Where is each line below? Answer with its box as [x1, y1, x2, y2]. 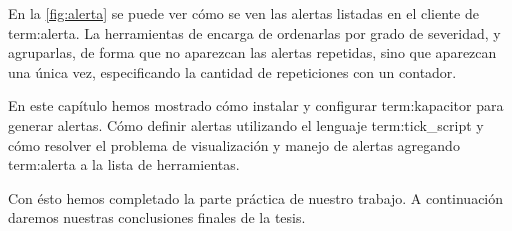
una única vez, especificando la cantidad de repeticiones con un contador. [8, 61, 457, 82]
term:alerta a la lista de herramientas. [8, 154, 240, 175]
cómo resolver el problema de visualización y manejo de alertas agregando [8, 134, 460, 155]
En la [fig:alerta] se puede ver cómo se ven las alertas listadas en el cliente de [8, 3, 479, 23]
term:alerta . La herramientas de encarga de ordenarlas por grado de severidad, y [8, 22, 501, 43]
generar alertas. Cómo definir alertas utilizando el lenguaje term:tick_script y [8, 114, 484, 135]
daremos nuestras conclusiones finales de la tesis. [8, 207, 306, 228]
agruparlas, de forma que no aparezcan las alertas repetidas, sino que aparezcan [8, 42, 497, 63]
